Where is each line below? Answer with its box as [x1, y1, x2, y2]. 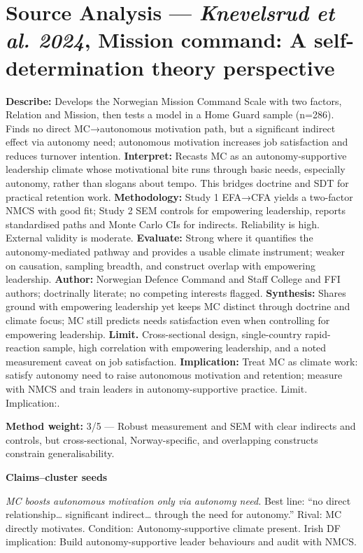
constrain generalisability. [6, 446, 115, 461]
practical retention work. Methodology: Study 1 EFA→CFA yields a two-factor [6, 189, 353, 204]
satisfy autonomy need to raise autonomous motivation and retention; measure [6, 367, 343, 382]
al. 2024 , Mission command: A [6, 25, 307, 55]
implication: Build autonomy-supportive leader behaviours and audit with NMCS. [6, 534, 357, 549]
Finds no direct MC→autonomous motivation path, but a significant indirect [6, 120, 336, 135]
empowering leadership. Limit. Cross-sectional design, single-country [6, 326, 302, 341]
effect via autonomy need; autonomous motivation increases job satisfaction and [6, 134, 348, 149]
